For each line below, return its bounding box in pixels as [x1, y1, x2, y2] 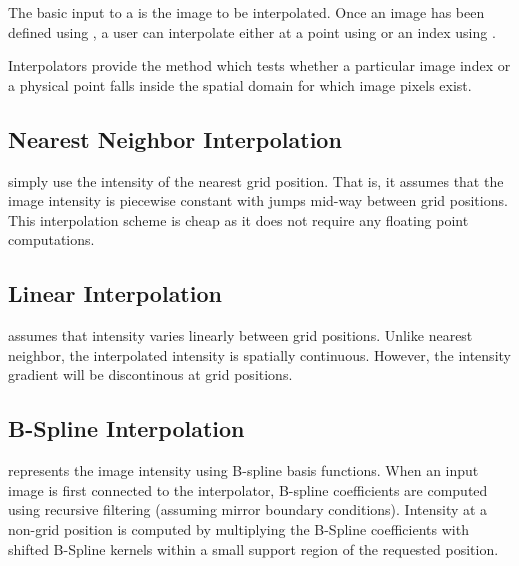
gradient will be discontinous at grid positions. [8, 364, 293, 385]
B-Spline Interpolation [8, 413, 245, 444]
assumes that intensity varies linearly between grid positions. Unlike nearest [8, 325, 473, 346]
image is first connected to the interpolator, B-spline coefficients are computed [8, 479, 488, 500]
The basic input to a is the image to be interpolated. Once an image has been [8, 2, 485, 22]
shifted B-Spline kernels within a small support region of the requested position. [8, 538, 499, 559]
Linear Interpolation [8, 278, 222, 309]
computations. [8, 229, 95, 250]
